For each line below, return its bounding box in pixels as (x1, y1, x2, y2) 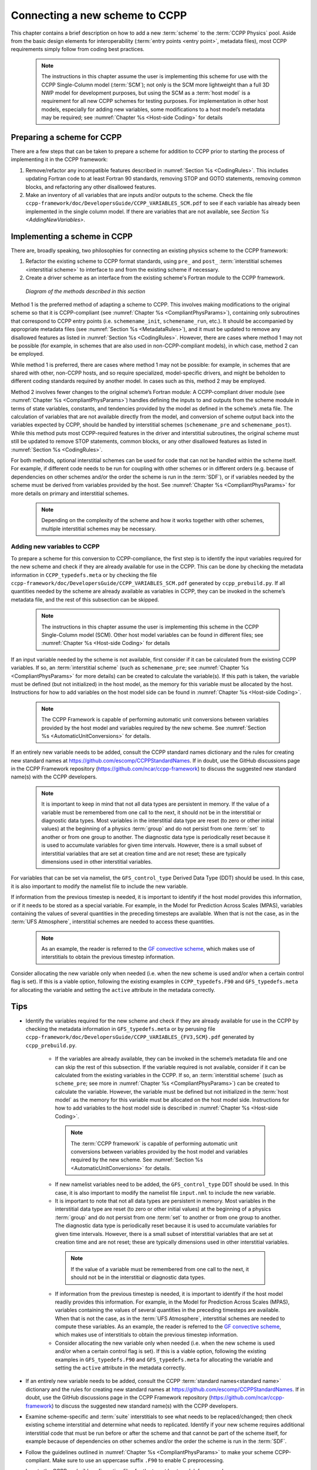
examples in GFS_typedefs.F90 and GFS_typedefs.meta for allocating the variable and (55, 1356, 273, 1363)
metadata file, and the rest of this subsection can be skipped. (11, 596, 160, 603)
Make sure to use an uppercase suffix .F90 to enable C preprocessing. (52, 1456, 224, 1464)
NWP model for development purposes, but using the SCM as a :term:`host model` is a (41, 89, 251, 96)
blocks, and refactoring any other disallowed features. (25, 183, 157, 191)
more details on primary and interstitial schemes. (11, 490, 129, 497)
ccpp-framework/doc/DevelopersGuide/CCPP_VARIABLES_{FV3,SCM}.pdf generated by (25, 1034, 255, 1041)
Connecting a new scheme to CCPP (11, 9, 187, 22)
